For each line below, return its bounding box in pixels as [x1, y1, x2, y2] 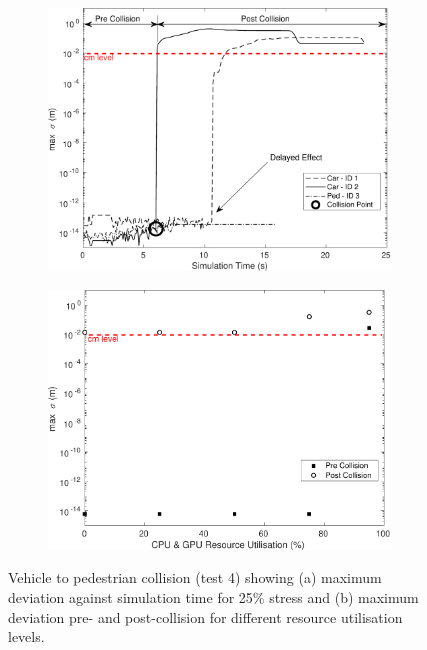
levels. [8, 626, 45, 647]
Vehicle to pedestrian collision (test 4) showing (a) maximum [8, 567, 382, 588]
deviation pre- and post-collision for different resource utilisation [8, 606, 403, 627]
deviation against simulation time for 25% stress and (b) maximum [8, 587, 419, 608]
